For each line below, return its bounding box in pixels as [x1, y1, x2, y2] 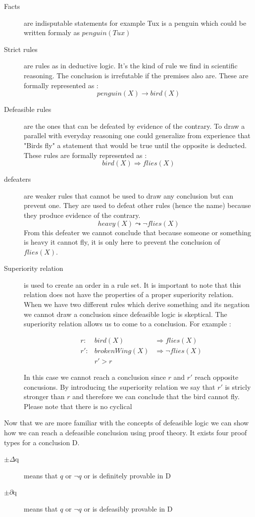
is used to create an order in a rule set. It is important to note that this [24, 279, 241, 290]
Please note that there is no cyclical [24, 401, 132, 411]
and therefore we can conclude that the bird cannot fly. [72, 391, 240, 402]
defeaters [4, 174, 31, 184]
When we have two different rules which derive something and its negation [24, 299, 250, 310]
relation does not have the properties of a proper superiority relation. [24, 289, 234, 300]
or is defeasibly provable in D [84, 503, 173, 514]
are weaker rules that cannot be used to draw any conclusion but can [24, 190, 234, 201]
